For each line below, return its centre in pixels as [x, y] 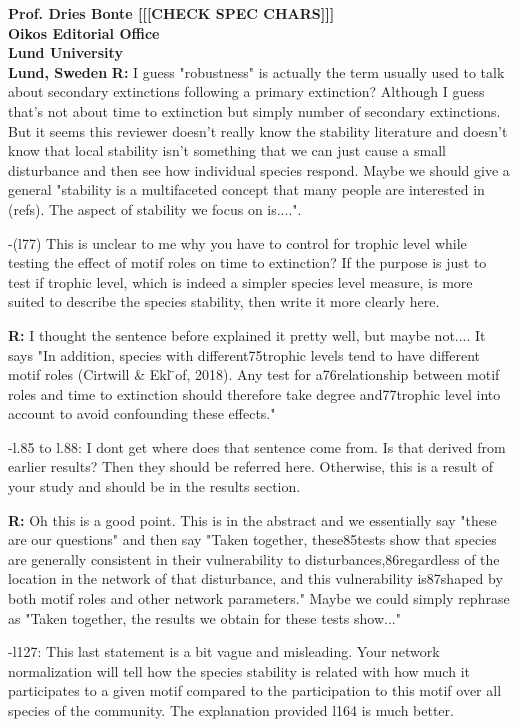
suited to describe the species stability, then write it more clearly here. [224, 301]
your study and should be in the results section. [154, 486]
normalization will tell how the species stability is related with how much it [239, 670]
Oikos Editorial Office [84, 32]
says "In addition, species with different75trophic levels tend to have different [244, 354]
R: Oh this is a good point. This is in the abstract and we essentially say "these [252, 519]
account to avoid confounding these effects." [142, 413]
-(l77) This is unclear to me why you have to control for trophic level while [237, 242]
